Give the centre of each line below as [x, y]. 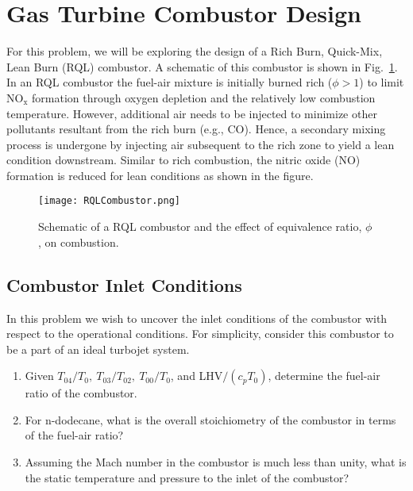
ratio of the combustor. [81, 393]
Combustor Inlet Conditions [124, 284]
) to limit [382, 82]
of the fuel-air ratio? [74, 435]
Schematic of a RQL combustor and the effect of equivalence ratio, [200, 226]
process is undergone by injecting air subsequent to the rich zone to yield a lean [201, 144]
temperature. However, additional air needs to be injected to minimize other [192, 113]
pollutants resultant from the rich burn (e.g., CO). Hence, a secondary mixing [196, 129]
